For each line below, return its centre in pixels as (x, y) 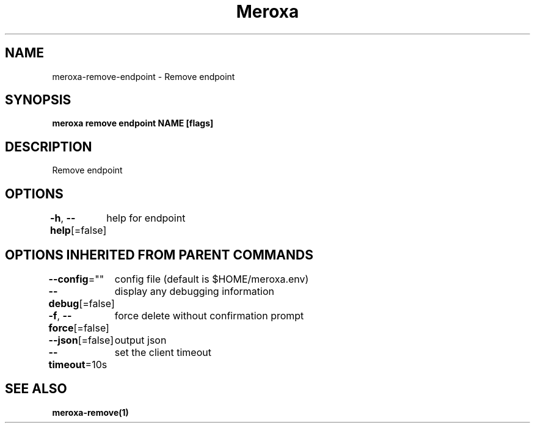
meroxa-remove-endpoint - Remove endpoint (144, 76)
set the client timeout (163, 352)
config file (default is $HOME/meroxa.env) (212, 279)
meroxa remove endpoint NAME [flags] (133, 123)
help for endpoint (146, 218)
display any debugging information (194, 291)
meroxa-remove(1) (90, 412)
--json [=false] (81, 340)
